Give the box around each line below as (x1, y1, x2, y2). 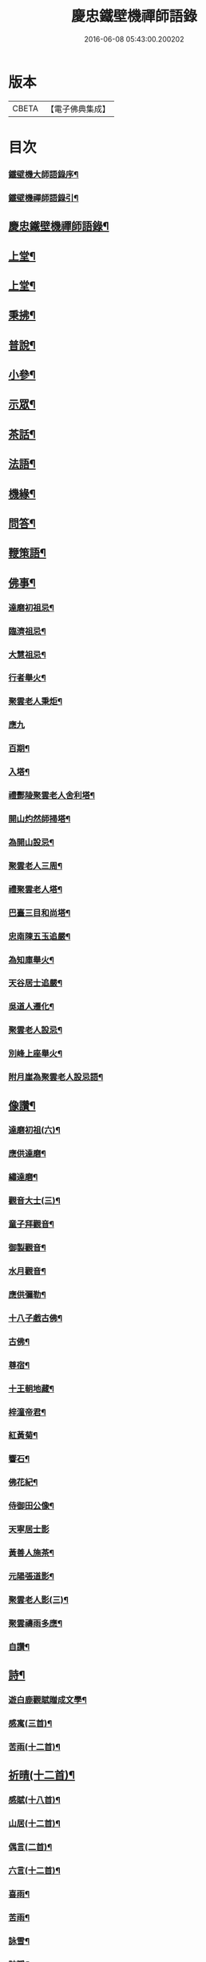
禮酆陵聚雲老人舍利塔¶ (8, 790, 96, 801)
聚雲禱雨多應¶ (8, 1618, 62, 1629)
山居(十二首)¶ (8, 1818, 61, 1829)
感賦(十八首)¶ (8, 1795, 61, 1806)
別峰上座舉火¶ (8, 1048, 62, 1059)
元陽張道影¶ (8, 1571, 54, 1582)
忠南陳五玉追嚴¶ (8, 930, 71, 941)
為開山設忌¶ (8, 837, 54, 848)
